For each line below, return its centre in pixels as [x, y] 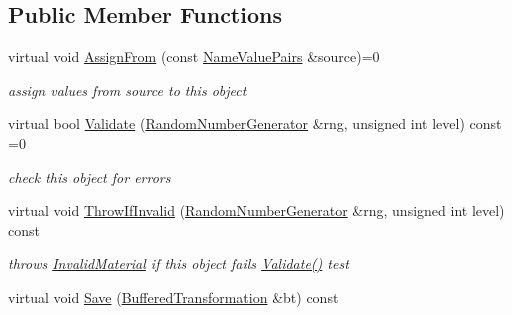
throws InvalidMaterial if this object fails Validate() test [178, 263]
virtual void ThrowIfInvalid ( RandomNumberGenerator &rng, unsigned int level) [256, 210]
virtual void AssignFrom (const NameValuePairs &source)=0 [194, 56]
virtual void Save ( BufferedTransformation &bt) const [173, 296]
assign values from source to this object [127, 89]
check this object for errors [89, 176]
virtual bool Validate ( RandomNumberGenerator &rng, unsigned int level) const [255, 123]
